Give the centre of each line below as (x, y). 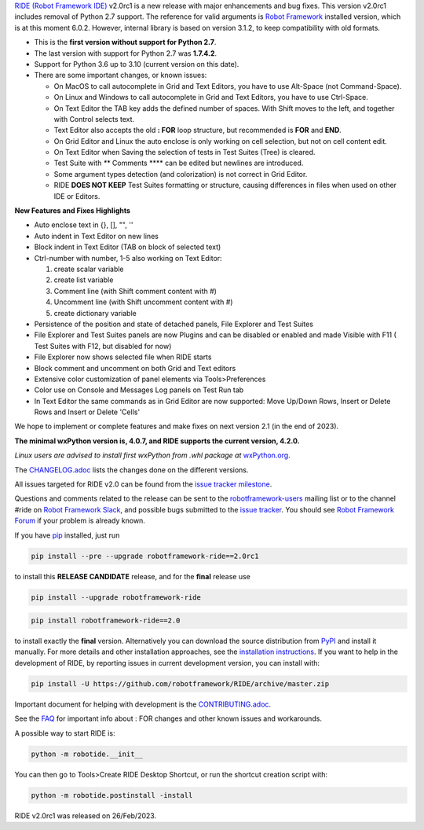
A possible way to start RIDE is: (65, 733)
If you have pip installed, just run (67, 535)
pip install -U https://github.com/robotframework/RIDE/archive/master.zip (180, 683)
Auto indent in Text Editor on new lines (96, 236)
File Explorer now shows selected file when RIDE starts (123, 357)
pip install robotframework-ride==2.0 (106, 621)
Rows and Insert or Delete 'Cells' (87, 412)
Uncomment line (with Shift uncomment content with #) (143, 302)
